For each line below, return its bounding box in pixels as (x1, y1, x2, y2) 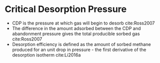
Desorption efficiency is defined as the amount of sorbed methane (12, 41, 151, 47)
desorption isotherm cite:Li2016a (12, 51, 81, 58)
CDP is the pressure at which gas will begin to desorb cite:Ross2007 (12, 20, 155, 26)
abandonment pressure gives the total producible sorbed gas (12, 30, 140, 36)
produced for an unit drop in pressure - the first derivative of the (12, 46, 146, 52)
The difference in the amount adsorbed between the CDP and (12, 25, 141, 31)
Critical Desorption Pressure (5, 3, 127, 15)
